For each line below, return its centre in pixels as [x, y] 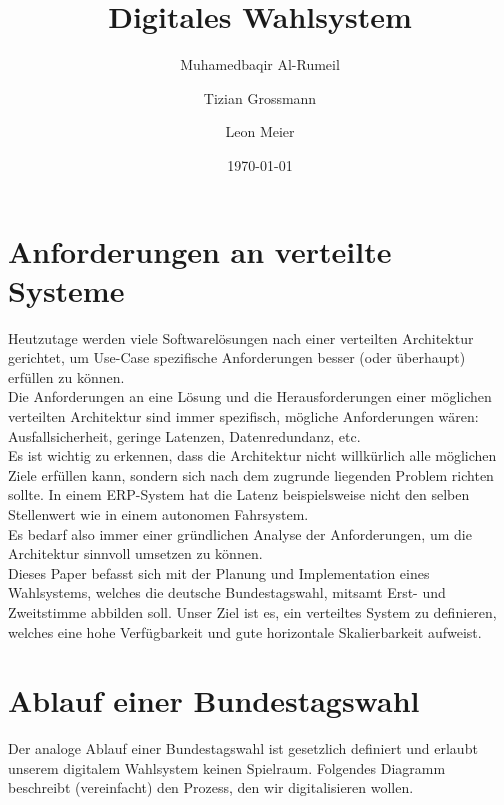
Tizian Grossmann [260, 97]
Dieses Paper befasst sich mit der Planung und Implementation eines [219, 572]
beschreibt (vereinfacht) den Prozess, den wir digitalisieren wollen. [211, 787]
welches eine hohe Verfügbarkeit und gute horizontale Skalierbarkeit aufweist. [245, 631]
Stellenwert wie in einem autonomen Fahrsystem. [158, 513]
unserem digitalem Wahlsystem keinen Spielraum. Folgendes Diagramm [227, 767]
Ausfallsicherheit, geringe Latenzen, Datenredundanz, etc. [184, 435]
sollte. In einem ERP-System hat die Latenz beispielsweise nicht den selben [239, 494]
